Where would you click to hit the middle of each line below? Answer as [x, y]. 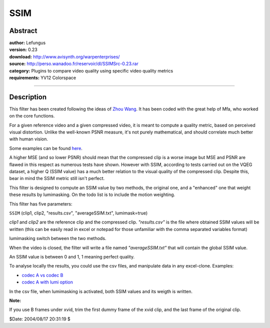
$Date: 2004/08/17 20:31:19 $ [40, 319]
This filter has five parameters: [41, 204]
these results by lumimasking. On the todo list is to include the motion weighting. [92, 194]
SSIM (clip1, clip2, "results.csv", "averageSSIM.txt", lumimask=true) [78, 213]
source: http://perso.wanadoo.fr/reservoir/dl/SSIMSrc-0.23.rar [74, 64]
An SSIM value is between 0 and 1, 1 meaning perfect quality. [72, 256]
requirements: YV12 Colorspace [43, 78]
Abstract [23, 31]
